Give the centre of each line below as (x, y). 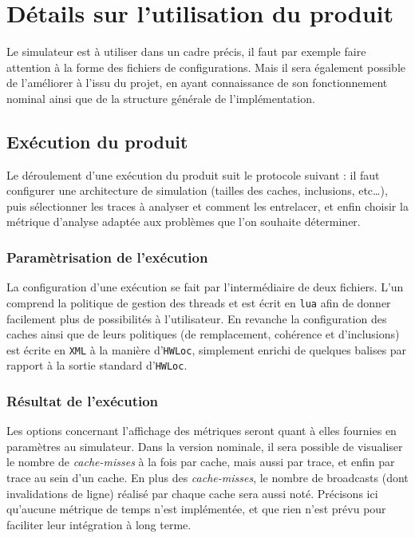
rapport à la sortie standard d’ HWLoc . (97, 365)
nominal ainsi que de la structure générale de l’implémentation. (161, 98)
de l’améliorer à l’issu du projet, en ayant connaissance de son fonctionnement (197, 83)
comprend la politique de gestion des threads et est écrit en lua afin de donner (199, 302)
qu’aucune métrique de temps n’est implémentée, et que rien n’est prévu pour (196, 509)
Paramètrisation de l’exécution (107, 257)
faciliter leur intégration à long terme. (99, 524)
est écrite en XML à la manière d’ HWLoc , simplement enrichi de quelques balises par (207, 349)
